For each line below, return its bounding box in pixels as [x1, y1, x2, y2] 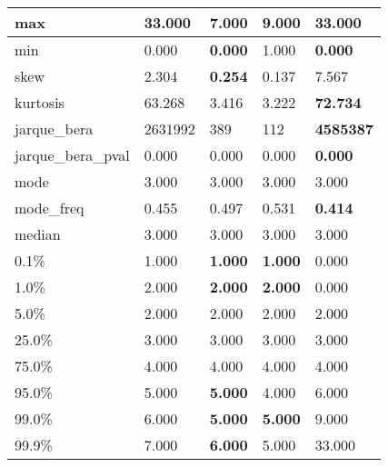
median [15, 224, 61, 244]
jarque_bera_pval [15, 144, 130, 165]
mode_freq [15, 197, 85, 218]
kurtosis [15, 92, 65, 113]
